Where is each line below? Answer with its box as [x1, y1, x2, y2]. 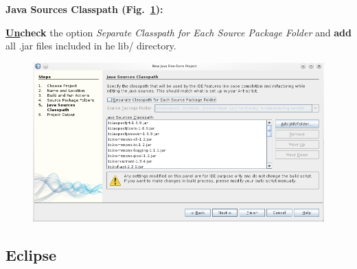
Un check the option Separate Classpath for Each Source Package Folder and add [5, 25, 352, 39]
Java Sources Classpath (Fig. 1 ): [5, 2, 163, 16]
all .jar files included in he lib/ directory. [5, 38, 176, 53]
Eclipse [5, 244, 57, 266]
